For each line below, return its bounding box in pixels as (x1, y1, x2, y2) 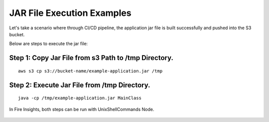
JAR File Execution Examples (9, 7, 132, 18)
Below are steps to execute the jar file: (9, 41, 88, 47)
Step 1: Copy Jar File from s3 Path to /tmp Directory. (9, 54, 174, 62)
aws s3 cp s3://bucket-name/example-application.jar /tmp (18, 68, 163, 74)
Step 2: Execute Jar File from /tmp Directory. (9, 81, 150, 89)
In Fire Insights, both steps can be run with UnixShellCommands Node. (9, 106, 154, 112)
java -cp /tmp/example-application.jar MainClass (18, 95, 142, 101)
